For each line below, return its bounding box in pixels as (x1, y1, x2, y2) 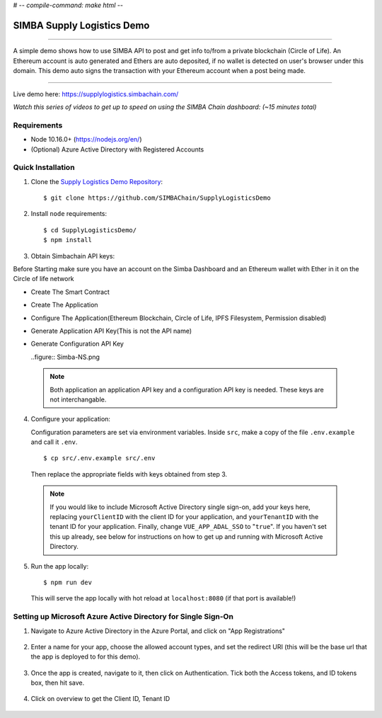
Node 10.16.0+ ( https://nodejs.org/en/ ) (30, 135, 142, 144)
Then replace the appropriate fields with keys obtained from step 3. (30, 469, 228, 478)
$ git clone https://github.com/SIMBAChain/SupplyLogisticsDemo (43, 194, 272, 202)
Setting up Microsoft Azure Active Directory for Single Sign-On (13, 612, 233, 622)
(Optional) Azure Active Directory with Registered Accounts (30, 145, 204, 154)
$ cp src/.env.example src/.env (43, 454, 156, 462)
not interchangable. (50, 395, 107, 404)
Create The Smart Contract (30, 287, 110, 296)
